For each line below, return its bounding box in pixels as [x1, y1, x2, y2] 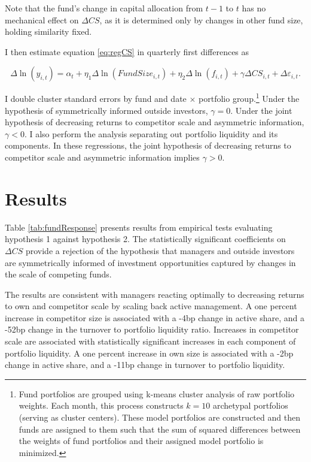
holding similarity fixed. [5, 25, 92, 38]
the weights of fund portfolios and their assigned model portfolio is [19, 434, 264, 447]
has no [242, 2, 266, 14]
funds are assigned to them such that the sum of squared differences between [19, 422, 301, 435]
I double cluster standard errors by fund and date [5, 92, 187, 105]
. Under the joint [230, 104, 292, 116]
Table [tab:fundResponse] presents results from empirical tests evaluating [5, 221, 273, 233]
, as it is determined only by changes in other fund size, [99, 13, 303, 26]
